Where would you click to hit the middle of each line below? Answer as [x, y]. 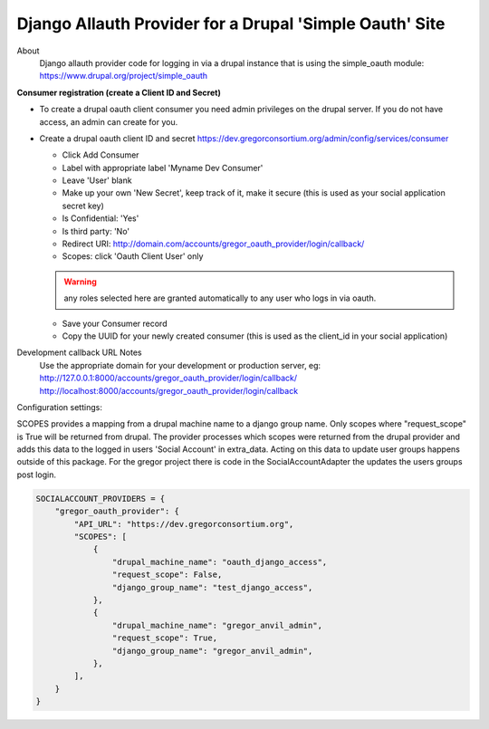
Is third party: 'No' [96, 231]
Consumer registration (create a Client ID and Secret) [119, 92]
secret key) [83, 206]
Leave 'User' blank [97, 180]
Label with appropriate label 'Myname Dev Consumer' [163, 168]
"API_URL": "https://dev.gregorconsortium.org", [184, 524]
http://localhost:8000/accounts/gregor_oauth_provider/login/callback [169, 390]
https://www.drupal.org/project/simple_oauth [124, 76]
